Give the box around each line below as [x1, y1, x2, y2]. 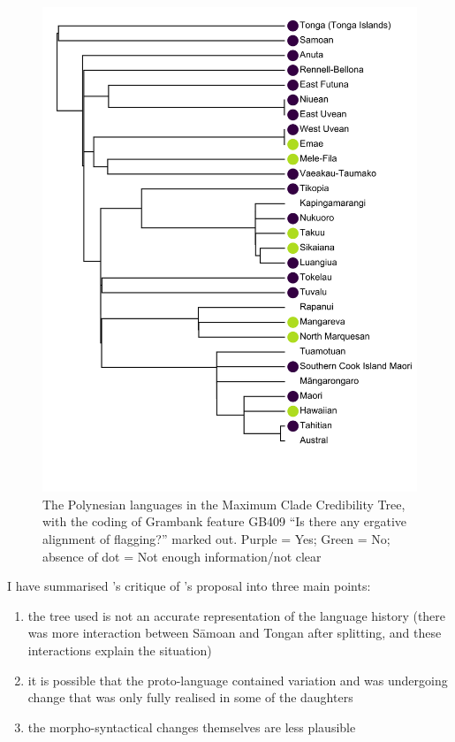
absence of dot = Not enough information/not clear [42, 547, 322, 565]
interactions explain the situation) [27, 640, 212, 659]
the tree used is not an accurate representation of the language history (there [27, 606, 446, 624]
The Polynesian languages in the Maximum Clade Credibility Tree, [42, 494, 406, 513]
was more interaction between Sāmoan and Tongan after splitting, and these [27, 623, 442, 642]
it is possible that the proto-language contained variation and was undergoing [27, 670, 448, 689]
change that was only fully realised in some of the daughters [27, 688, 353, 707]
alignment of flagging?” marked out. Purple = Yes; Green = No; [42, 529, 391, 547]
